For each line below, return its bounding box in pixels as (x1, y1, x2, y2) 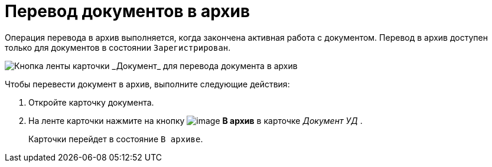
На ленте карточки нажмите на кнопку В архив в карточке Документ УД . (28, 115, 363, 126)
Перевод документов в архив (5, 1, 250, 21)
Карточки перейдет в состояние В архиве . (28, 133, 203, 144)
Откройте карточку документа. (28, 97, 154, 107)
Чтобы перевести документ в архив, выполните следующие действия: (5, 78, 290, 89)
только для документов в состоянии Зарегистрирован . (5, 42, 231, 53)
